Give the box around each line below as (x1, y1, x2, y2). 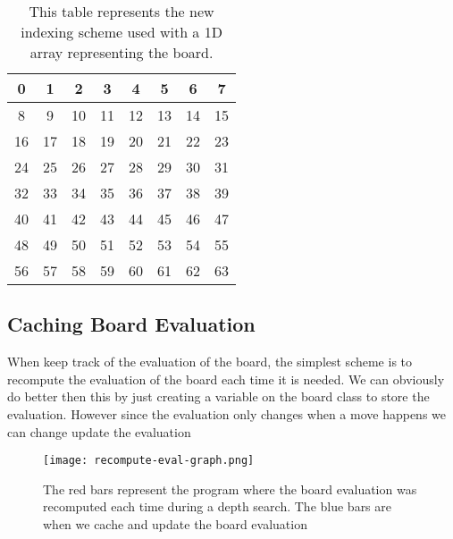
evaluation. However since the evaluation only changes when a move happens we (7, 404, 446, 423)
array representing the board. (29, 42, 214, 63)
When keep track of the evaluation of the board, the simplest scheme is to (7, 352, 413, 371)
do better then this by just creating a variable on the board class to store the (7, 387, 430, 406)
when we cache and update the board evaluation (43, 515, 307, 534)
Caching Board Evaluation (7, 310, 256, 338)
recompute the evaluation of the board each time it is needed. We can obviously (7, 369, 445, 388)
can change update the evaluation (7, 422, 191, 441)
